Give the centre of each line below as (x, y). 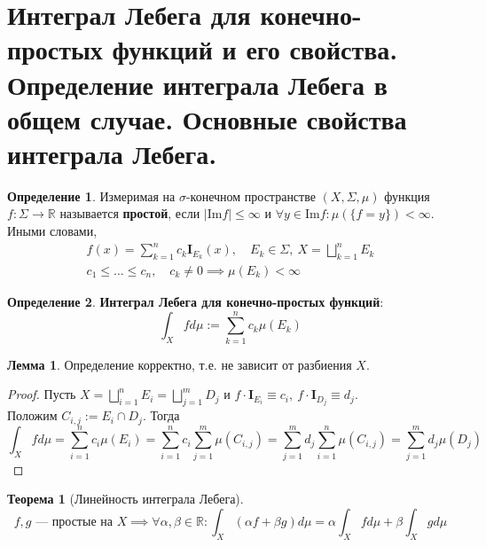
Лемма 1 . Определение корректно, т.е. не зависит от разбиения (180, 364)
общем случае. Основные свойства (207, 118)
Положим (32, 415)
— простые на (74, 522)
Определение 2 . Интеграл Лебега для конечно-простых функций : (196, 302)
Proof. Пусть (42, 394)
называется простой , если (130, 213)
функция (407, 195)
